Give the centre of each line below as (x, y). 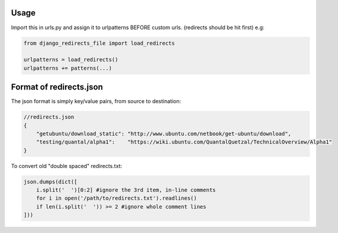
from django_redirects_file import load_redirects (99, 43)
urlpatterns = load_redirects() (71, 60)
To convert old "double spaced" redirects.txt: (67, 166)
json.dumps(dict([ (50, 181)
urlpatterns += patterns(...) (68, 68)
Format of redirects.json (57, 87)
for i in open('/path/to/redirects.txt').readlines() (116, 198)
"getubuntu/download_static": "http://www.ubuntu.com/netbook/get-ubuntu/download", (164, 133)
